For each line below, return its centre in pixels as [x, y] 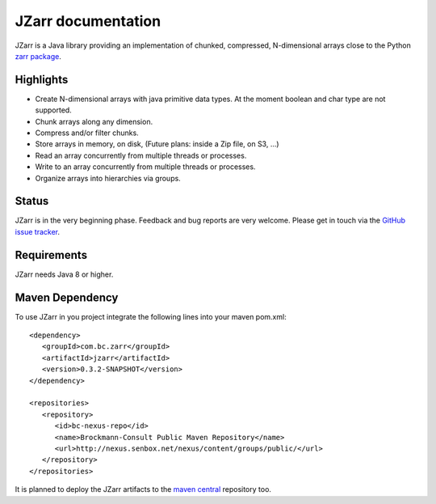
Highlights [42, 80]
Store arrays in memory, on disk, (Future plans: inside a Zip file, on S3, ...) [157, 144]
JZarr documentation [88, 21]
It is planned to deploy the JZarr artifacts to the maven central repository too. [143, 489]
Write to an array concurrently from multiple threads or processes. [145, 167]
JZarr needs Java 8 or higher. [64, 274]
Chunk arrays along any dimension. [94, 121]
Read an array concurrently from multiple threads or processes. [141, 155]
